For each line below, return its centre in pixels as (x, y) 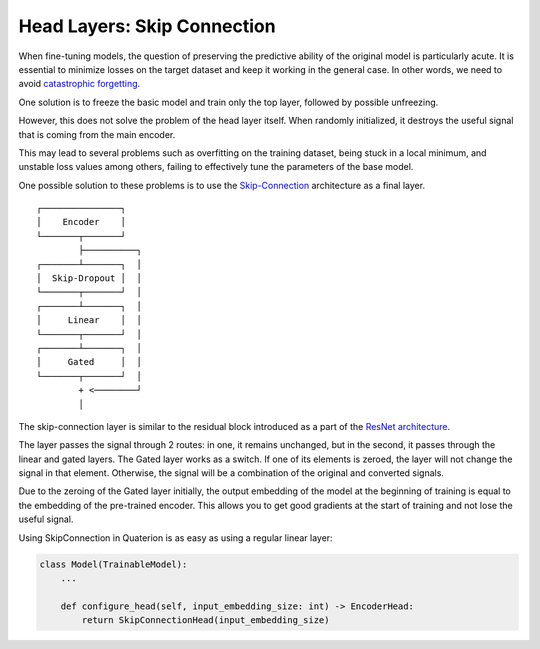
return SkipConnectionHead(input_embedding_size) (205, 620)
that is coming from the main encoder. (97, 134)
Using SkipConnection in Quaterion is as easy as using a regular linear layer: (176, 537)
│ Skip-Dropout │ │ (89, 278)
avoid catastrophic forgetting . (79, 84)
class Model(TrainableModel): (113, 564)
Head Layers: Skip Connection (147, 26)
